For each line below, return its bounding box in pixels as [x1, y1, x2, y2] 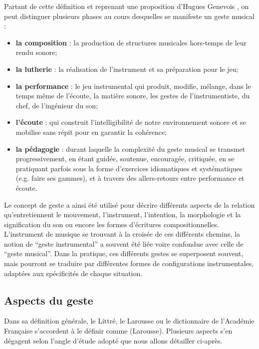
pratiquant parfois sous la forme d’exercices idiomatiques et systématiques [15, 163, 243, 173]
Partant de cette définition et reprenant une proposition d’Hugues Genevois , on [4, 1, 249, 11]
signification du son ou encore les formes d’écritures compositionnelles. [4, 219, 219, 229]
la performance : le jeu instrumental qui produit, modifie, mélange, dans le [15, 80, 251, 91]
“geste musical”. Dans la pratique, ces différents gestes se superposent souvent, [4, 248, 244, 259]
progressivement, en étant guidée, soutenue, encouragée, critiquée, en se [15, 153, 235, 164]
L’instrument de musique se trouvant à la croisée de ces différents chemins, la [4, 229, 240, 239]
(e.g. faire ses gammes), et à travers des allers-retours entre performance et [15, 173, 245, 183]
